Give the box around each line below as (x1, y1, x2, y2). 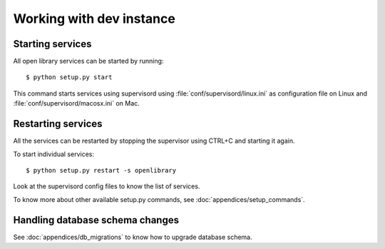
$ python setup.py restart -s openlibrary (26, 166, 177, 174)
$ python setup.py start (26, 73, 113, 81)
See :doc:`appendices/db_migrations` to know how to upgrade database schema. (13, 233, 252, 241)
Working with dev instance (13, 11, 176, 26)
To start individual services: (13, 150, 94, 158)
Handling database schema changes (13, 214, 180, 226)
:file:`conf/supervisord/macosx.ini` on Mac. (13, 99, 140, 108)
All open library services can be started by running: (13, 57, 164, 66)
